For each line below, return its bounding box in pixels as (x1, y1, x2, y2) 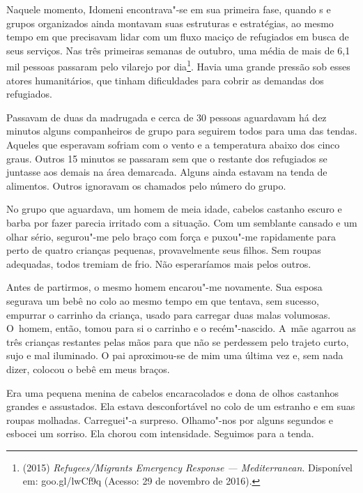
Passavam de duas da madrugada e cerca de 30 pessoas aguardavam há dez (6, 109, 327, 124)
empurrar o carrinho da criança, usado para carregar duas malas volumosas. (6, 307, 331, 321)
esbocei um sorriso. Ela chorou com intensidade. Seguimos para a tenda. (6, 426, 314, 441)
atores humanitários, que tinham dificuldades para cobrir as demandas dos (6, 73, 324, 87)
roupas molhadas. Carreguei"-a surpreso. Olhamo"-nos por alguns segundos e (6, 412, 334, 427)
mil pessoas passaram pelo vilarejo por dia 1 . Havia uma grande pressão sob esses (6, 57, 350, 74)
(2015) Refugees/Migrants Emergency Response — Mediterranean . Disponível (22, 460, 353, 474)
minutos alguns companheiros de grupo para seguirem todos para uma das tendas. (6, 123, 357, 138)
